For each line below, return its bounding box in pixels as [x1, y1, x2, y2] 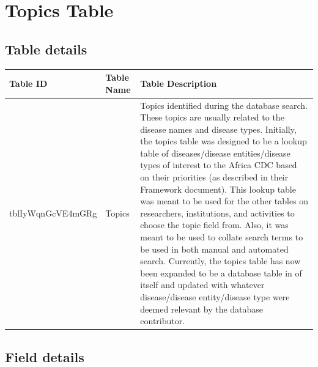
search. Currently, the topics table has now [140, 254, 301, 267]
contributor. [140, 314, 185, 327]
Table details [5, 39, 87, 58]
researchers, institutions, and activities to [140, 206, 295, 219]
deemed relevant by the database [140, 302, 264, 315]
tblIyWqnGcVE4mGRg [9, 206, 97, 219]
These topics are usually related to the [140, 111, 284, 124]
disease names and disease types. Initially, [140, 122, 297, 135]
